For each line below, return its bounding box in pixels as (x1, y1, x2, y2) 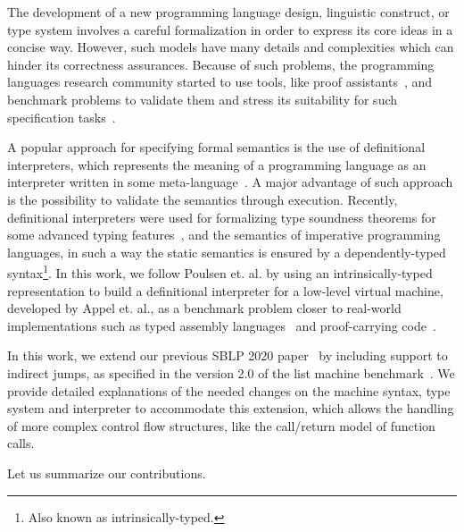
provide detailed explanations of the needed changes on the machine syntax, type (7, 381, 451, 400)
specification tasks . (7, 107, 116, 126)
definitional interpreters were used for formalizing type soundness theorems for (7, 207, 436, 226)
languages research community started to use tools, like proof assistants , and (7, 72, 433, 91)
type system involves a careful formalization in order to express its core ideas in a (7, 20, 453, 38)
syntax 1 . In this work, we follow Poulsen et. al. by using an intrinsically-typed (7, 261, 433, 282)
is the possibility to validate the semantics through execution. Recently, (7, 190, 398, 208)
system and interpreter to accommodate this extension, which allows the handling (7, 399, 454, 418)
